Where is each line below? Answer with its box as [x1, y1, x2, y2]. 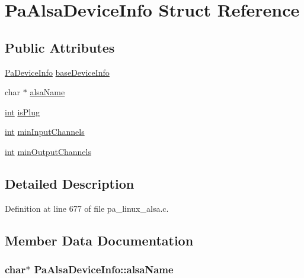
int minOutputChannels [5, 145, 91, 157]
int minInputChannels [5, 125, 85, 138]
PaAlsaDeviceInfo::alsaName [34, 262, 174, 277]
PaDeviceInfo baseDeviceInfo [5, 66, 110, 78]
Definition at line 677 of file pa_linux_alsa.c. [5, 202, 169, 214]
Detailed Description [5, 174, 135, 192]
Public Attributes [5, 38, 115, 56]
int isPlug [5, 105, 40, 118]
